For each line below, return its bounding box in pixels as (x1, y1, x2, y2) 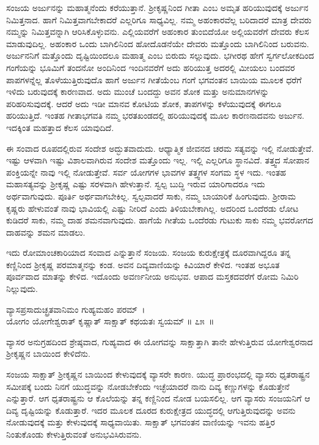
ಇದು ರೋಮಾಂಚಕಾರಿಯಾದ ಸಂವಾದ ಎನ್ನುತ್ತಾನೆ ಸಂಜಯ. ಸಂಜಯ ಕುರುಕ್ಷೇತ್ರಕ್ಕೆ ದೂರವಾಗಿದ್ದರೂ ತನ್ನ (6, 246, 291, 259)
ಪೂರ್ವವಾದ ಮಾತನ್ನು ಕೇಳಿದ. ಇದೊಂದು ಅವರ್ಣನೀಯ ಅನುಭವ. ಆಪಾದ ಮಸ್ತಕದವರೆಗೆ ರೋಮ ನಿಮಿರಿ (6, 270, 299, 283)
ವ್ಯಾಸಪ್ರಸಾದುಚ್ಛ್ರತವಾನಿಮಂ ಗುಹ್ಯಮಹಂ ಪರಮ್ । (6, 302, 145, 315)
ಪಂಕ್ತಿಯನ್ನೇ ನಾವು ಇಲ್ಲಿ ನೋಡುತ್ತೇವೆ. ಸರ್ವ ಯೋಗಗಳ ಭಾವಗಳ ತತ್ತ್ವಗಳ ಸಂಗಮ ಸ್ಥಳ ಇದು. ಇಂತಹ (6, 165, 286, 178)
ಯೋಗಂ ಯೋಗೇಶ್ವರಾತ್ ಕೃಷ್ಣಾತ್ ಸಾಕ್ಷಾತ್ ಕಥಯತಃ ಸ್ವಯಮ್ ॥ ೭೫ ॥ (6, 315, 215, 327)
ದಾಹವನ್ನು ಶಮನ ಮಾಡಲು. (6, 225, 86, 238)
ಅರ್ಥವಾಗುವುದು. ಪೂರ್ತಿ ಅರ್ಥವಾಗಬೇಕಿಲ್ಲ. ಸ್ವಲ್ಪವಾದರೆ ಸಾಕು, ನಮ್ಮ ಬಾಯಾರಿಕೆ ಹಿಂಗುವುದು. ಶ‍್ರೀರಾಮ (6, 189, 296, 202)
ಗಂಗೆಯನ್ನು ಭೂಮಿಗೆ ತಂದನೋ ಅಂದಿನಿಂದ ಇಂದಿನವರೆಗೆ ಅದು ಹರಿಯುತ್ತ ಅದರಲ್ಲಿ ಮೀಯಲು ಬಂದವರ (6, 61, 295, 73)
